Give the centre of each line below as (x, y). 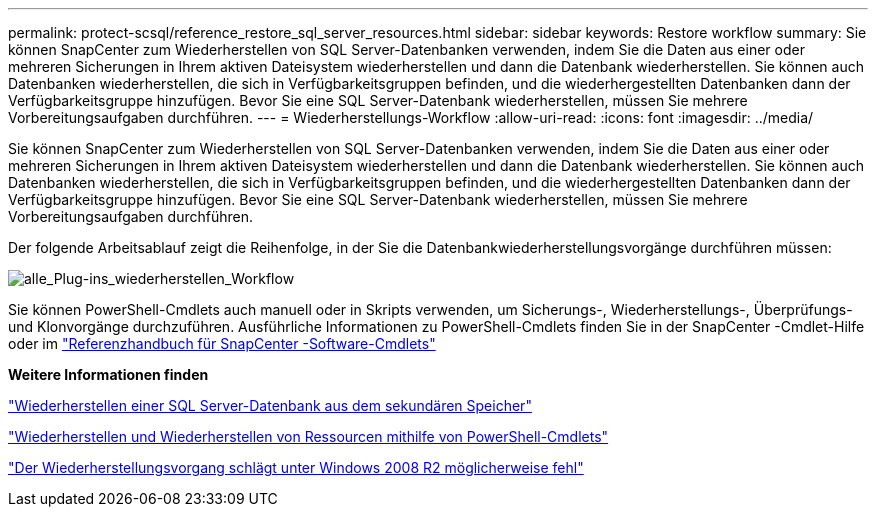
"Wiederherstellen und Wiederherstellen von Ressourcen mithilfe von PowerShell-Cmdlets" (308, 436)
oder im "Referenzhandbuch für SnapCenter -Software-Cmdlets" (222, 343)
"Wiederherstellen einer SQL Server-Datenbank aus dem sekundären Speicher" (270, 405)
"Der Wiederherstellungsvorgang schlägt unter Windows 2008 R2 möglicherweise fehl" (296, 467)
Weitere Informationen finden (108, 374)
